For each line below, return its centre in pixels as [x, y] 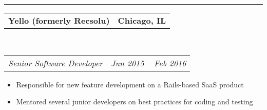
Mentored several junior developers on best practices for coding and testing [135, 102]
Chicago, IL [142, 20]
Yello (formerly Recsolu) [59, 20]
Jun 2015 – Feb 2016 [149, 63]
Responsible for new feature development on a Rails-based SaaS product [130, 84]
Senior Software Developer [56, 63]
